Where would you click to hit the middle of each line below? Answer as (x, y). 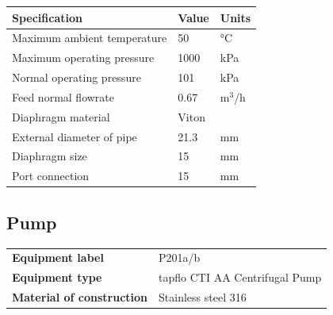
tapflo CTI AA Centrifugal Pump (240, 277)
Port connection (51, 176)
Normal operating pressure (77, 77)
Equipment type (57, 277)
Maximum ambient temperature (90, 38)
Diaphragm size (50, 156)
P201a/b (180, 257)
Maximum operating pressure (83, 58)
